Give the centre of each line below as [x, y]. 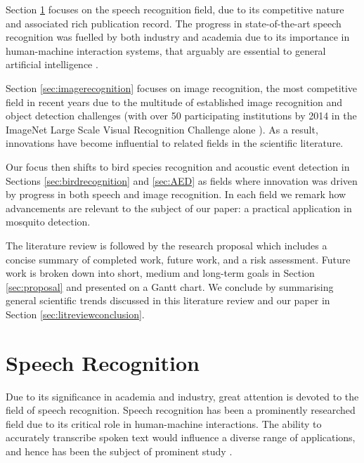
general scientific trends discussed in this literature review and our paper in [168, 300]
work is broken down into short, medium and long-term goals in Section [160, 273]
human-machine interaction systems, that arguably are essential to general [166, 50]
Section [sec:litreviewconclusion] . [75, 314]
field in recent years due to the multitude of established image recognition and [174, 102]
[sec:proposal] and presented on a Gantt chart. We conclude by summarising [170, 286]
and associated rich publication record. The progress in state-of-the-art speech [174, 23]
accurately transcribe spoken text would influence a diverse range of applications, [181, 437]
